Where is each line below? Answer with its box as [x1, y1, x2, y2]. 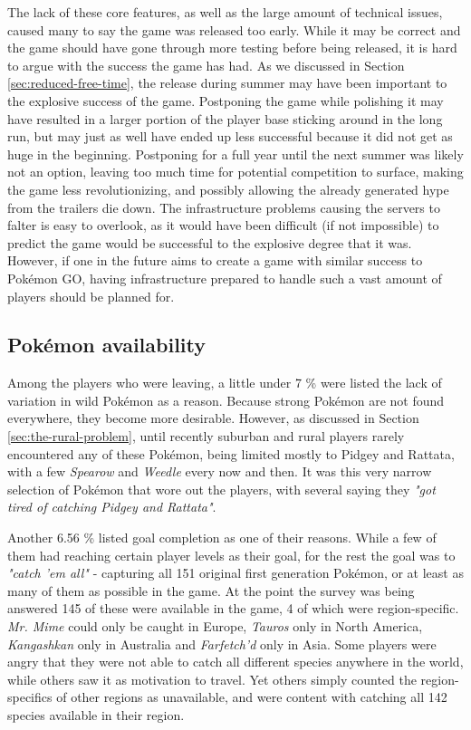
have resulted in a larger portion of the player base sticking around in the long [7, 109, 443, 128]
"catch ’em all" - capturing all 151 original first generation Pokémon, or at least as [7, 563, 464, 582]
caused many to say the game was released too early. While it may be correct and [7, 20, 461, 39]
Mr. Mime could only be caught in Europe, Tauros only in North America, [7, 617, 423, 636]
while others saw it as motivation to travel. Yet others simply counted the [7, 669, 417, 688]
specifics [7, 687, 53, 706]
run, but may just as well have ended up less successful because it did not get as [7, 127, 453, 146]
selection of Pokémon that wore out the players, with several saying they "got [7, 479, 436, 498]
